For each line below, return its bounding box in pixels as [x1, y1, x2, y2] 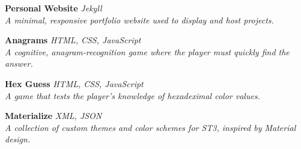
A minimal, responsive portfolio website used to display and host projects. [5, 13, 274, 26]
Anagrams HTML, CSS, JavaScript [5, 34, 141, 46]
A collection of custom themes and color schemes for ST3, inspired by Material [5, 121, 296, 133]
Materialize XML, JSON [5, 109, 102, 122]
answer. [5, 57, 33, 70]
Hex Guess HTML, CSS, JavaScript [5, 77, 144, 90]
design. [5, 133, 31, 145]
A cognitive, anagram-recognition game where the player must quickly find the [5, 45, 290, 58]
